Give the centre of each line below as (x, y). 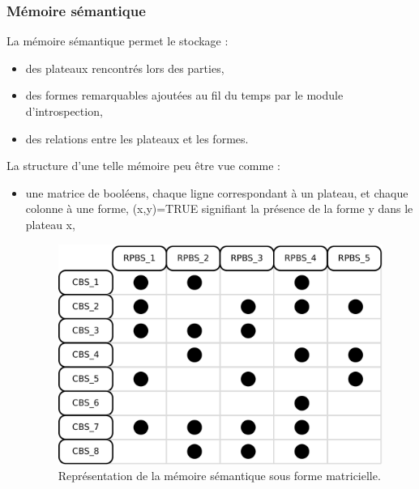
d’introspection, (64, 111)
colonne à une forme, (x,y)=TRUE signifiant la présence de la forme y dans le (219, 208)
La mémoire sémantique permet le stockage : (118, 41)
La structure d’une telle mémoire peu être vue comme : (143, 166)
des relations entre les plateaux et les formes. (137, 138)
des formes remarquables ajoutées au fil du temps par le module (184, 95)
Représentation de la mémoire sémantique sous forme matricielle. (219, 476)
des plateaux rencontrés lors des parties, (125, 68)
